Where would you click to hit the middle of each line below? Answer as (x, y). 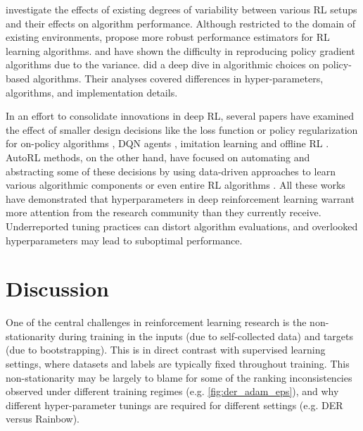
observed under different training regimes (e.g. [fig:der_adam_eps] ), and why (172, 391)
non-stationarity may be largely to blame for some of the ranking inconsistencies (179, 377)
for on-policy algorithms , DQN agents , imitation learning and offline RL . (167, 143)
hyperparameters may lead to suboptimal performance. (124, 240)
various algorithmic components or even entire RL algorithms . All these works (176, 185)
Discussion (57, 288)
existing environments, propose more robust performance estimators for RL (168, 37)
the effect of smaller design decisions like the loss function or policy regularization (182, 129)
